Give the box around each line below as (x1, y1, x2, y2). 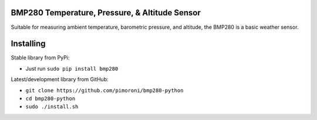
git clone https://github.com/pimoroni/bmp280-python (25, 87, 184, 94)
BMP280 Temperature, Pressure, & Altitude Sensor (11, 8, 201, 18)
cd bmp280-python (25, 95, 76, 102)
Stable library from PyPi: (11, 54, 70, 61)
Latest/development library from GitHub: (11, 76, 109, 83)
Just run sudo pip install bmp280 (25, 65, 119, 72)
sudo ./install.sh (25, 104, 79, 110)
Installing (11, 39, 46, 49)
